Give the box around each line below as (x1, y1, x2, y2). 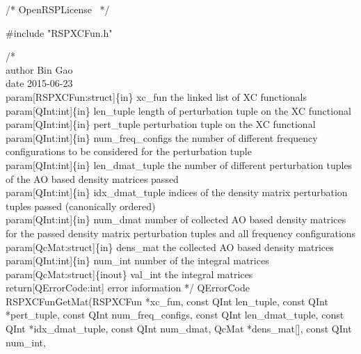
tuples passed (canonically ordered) (6, 198, 156, 213)
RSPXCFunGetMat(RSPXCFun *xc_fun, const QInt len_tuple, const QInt (6, 293, 328, 308)
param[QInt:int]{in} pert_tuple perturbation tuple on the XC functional (6, 117, 316, 131)
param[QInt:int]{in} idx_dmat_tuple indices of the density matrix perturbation (6, 185, 348, 200)
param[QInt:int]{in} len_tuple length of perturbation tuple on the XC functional (6, 103, 351, 118)
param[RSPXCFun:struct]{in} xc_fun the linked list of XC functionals (6, 89, 307, 104)
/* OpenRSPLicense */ (6, 2, 110, 16)
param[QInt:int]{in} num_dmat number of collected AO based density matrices (6, 212, 346, 227)
